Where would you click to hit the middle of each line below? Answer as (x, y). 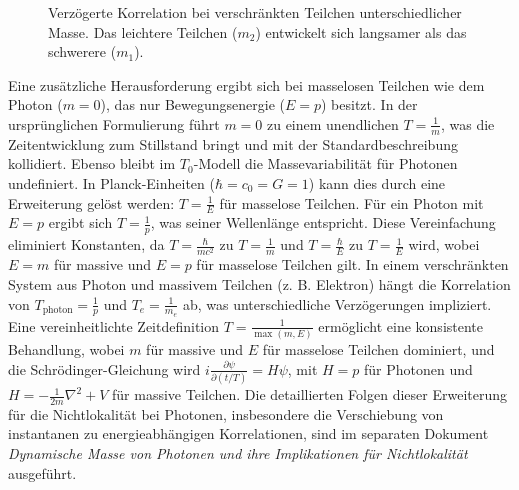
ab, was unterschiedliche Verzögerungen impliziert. (337, 303)
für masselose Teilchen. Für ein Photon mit (351, 202)
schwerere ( (82, 51)
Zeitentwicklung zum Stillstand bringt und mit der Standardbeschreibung (233, 143)
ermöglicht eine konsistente (401, 325)
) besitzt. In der (369, 104)
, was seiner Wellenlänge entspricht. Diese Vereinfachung (323, 222)
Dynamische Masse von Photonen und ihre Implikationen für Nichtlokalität (238, 453)
